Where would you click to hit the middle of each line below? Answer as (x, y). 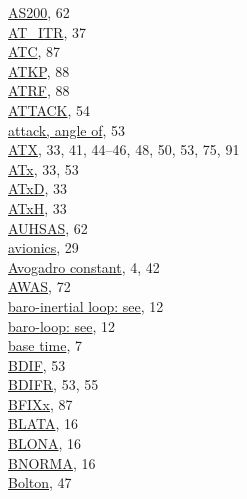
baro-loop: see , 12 (62, 325)
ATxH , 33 (37, 207)
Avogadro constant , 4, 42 (84, 266)
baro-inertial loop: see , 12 (86, 305)
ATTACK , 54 (49, 109)
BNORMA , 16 (52, 462)
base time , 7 (45, 345)
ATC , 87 (34, 51)
